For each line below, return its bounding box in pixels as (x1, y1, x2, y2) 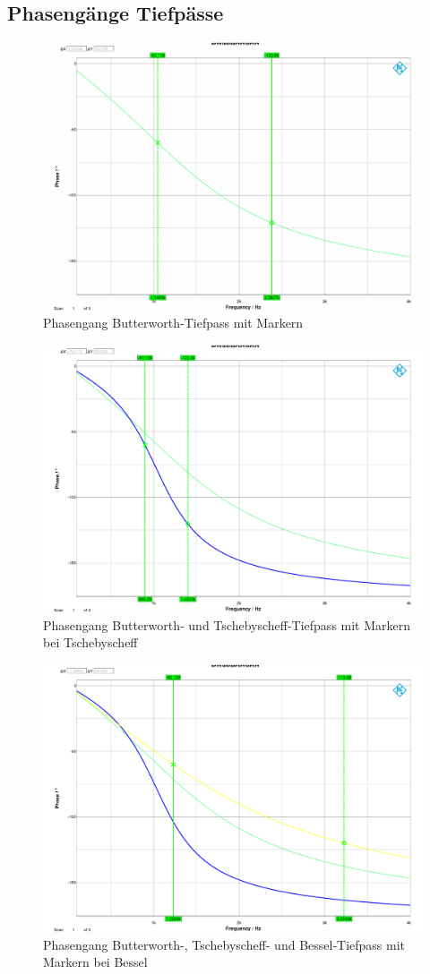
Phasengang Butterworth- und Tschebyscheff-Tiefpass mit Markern (43, 615, 411, 634)
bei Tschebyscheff (43, 633, 138, 652)
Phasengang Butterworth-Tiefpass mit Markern (43, 313, 304, 332)
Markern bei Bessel (43, 953, 148, 971)
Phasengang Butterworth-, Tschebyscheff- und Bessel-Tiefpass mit (43, 935, 406, 953)
